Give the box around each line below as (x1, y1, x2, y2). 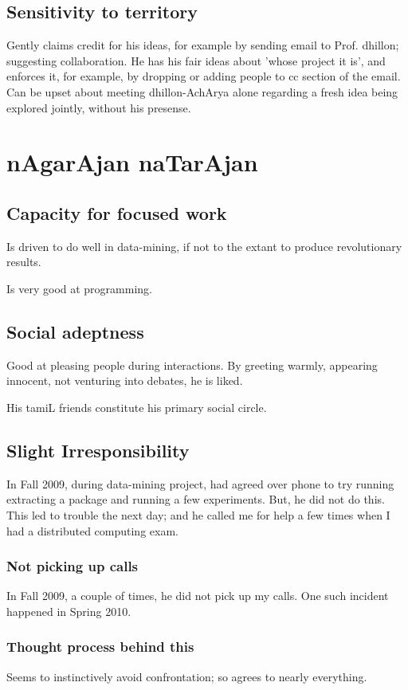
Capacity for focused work (6, 200, 227, 225)
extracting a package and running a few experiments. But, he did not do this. (6, 491, 385, 508)
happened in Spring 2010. (6, 602, 131, 619)
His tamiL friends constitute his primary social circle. (6, 398, 267, 415)
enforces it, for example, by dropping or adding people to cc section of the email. (6, 68, 401, 84)
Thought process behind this (6, 637, 194, 657)
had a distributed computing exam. (6, 522, 178, 539)
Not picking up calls (6, 556, 139, 576)
